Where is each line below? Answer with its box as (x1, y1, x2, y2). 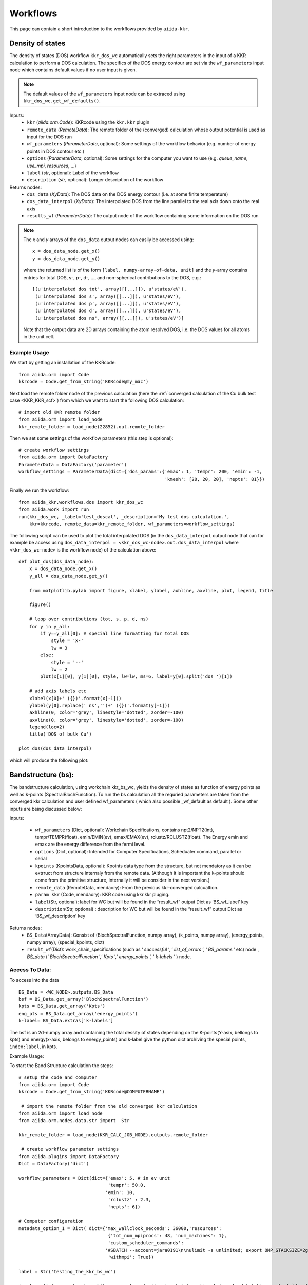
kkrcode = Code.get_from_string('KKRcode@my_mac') (18, 379, 149, 385)
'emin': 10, (105, 1189, 136, 1195)
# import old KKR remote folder (18, 409, 100, 415)
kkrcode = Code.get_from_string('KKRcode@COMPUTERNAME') (18, 1089, 165, 1095)
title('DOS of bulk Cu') (29, 731, 92, 737)
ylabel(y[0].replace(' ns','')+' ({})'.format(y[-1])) (29, 702, 170, 708)
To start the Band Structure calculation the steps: (9, 1062, 113, 1069)
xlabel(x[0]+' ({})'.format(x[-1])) (29, 695, 122, 701)
